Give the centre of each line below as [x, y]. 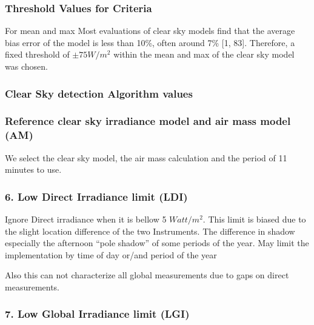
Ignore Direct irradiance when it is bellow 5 [86, 219]
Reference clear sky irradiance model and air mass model [148, 121]
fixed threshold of [37, 54]
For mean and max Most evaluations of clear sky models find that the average [150, 31]
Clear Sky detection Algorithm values [99, 93]
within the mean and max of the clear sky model [204, 54]
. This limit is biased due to [254, 219]
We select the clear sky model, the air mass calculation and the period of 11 [146, 157]
